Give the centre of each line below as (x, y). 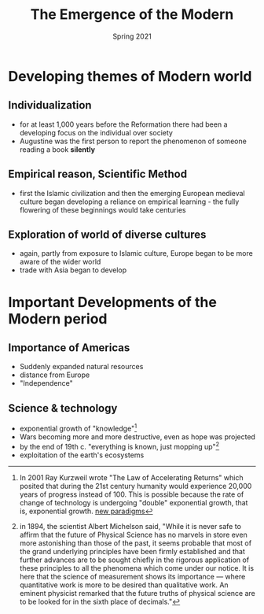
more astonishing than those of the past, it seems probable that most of (136, 543)
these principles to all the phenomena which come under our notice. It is (136, 568)
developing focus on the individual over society (96, 132)
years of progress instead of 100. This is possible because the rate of (132, 494)
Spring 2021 (132, 36)
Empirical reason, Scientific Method (97, 174)
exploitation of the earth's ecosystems (82, 455)
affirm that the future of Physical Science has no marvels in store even (133, 534)
